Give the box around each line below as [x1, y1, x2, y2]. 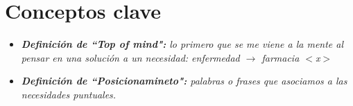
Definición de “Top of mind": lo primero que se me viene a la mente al [21, 37, 344, 51]
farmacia [261, 50, 300, 64]
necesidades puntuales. [21, 87, 117, 101]
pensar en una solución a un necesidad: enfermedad [21, 50, 240, 64]
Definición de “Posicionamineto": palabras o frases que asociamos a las [21, 73, 347, 88]
